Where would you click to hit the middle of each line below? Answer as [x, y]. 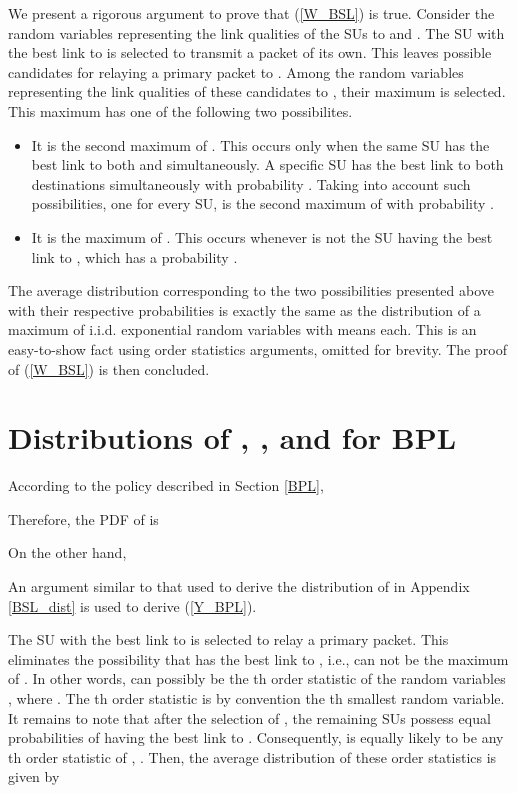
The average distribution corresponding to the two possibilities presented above [251, 290]
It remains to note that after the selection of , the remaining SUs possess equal [249, 717]
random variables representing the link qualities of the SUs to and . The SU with [256, 32]
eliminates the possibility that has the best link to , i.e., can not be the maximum [258, 658]
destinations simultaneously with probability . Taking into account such [251, 183]
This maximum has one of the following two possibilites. [180, 110]
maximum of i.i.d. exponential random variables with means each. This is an [242, 329]
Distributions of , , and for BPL [232, 437]
